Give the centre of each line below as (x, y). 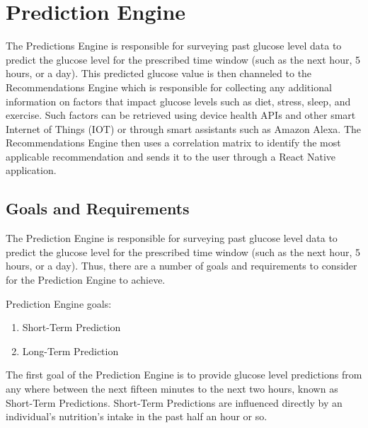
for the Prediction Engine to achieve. (86, 280)
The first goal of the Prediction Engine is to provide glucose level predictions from (184, 375)
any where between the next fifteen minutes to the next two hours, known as (172, 389)
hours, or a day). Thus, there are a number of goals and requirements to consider (182, 266)
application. (31, 170)
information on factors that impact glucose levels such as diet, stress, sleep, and (178, 101)
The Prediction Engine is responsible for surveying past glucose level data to (172, 238)
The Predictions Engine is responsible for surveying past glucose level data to (174, 46)
